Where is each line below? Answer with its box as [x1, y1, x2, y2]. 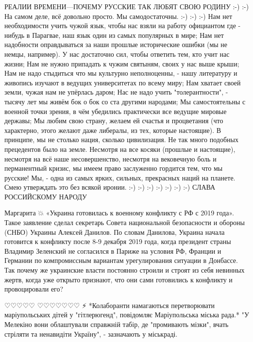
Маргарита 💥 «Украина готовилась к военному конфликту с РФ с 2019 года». [4, 208, 234, 218]
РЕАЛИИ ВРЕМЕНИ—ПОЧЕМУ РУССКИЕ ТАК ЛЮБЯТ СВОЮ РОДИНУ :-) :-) [4, 1, 249, 11]
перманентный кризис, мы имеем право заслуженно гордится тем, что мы [4, 163, 223, 173]
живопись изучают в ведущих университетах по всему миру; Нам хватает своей [4, 77, 241, 87]
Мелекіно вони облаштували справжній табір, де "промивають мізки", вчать [4, 319, 229, 329]
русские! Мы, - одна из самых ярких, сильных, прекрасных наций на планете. [4, 172, 236, 182]
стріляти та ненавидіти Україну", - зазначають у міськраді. [4, 328, 178, 339]
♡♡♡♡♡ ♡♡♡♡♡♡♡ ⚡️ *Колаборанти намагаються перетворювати [4, 300, 215, 310]
